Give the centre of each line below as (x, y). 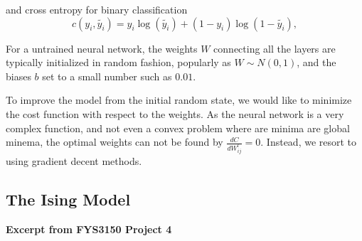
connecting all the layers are (275, 48)
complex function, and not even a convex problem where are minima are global (178, 128)
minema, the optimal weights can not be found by (115, 142)
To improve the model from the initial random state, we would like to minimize (179, 100)
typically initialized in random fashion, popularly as (118, 62)
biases (18, 76)
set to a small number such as (107, 76)
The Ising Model (68, 199)
